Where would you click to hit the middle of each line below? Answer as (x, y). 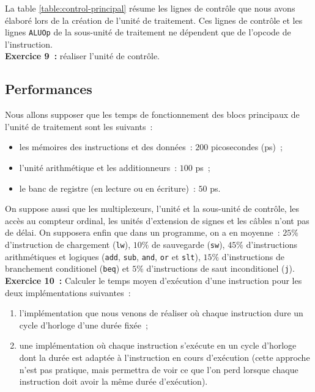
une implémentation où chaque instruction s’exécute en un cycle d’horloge (158, 345)
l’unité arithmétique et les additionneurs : (98, 168)
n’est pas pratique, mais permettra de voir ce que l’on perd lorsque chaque (159, 369)
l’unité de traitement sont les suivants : (79, 126)
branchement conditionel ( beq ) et (67, 268)
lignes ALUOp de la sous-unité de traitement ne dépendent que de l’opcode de (148, 32)
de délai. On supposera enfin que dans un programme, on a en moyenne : (143, 232)
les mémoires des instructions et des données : (106, 147)
